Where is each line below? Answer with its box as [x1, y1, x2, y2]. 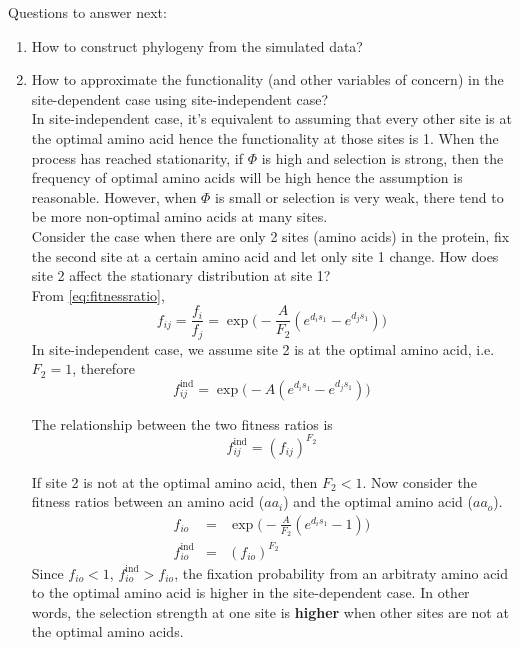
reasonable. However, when [31, 186, 197, 207]
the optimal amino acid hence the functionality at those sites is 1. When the [31, 127, 499, 148]
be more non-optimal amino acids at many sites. [31, 206, 328, 227]
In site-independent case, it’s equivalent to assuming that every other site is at [31, 108, 512, 129]
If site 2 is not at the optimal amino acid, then [31, 471, 318, 492]
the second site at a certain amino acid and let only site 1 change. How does [31, 245, 499, 266]
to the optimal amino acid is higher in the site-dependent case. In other [31, 582, 470, 603]
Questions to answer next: [8, 2, 167, 22]
